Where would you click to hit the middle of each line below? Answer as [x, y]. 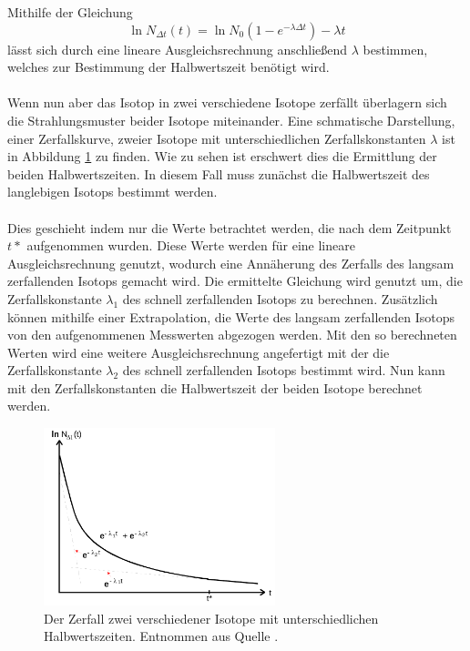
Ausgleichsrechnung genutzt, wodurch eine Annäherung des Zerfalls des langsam [231, 263]
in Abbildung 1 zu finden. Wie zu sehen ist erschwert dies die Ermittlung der [222, 156]
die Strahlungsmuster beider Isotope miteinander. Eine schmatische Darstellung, [231, 120]
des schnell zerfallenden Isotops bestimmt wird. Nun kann [284, 370]
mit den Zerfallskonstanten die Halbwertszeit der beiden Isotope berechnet [215, 387]
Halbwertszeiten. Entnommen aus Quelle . [161, 636]
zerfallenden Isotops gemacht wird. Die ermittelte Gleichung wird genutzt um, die [235, 281]
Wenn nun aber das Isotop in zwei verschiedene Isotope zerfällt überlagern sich [227, 102]
